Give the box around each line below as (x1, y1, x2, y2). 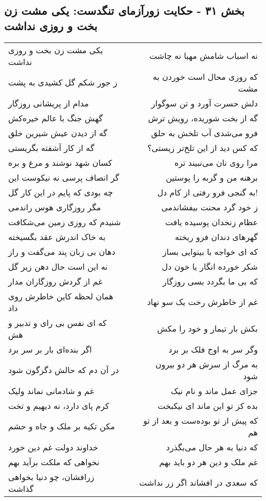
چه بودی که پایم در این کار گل (8, 186, 113, 198)
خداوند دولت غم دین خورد (8, 441, 98, 453)
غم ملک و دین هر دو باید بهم (159, 455, 258, 468)
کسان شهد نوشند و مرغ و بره (8, 156, 113, 168)
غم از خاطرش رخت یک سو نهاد (147, 296, 258, 308)
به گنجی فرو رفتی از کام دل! (157, 186, 258, 198)
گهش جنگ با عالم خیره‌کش (8, 112, 103, 124)
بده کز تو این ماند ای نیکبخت (158, 399, 258, 411)
